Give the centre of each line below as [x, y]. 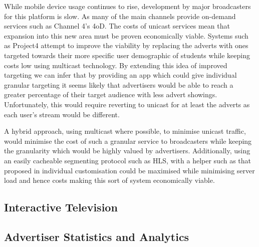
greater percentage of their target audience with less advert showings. [111, 94]
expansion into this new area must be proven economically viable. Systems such [126, 35]
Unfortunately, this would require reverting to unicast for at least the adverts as [127, 104]
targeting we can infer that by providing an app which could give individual [120, 75]
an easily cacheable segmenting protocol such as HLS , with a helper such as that [128, 160]
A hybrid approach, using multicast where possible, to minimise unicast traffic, [125, 131]
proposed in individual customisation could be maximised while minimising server [129, 170]
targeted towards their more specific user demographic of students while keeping [127, 55]
